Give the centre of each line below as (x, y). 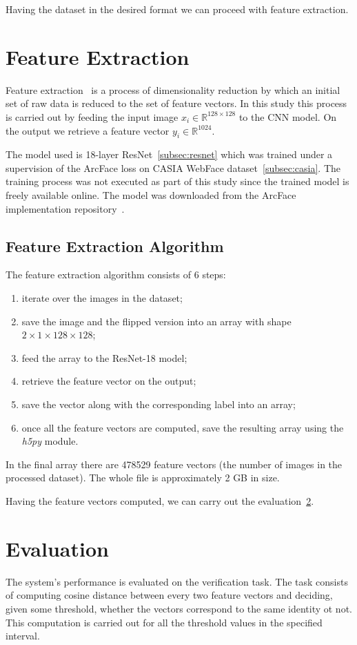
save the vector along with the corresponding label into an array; (159, 404)
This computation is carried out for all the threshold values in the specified (164, 622)
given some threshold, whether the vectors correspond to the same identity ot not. (179, 608)
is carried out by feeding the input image (92, 116)
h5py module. (50, 441)
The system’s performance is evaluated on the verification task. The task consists (177, 581)
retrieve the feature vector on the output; (109, 381)
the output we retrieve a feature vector (88, 130)
